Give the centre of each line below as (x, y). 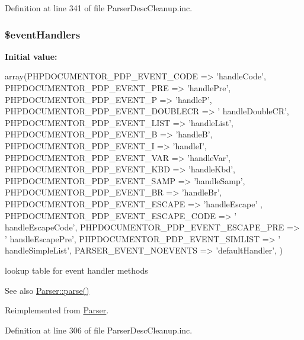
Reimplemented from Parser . (57, 310)
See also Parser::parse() (47, 290)
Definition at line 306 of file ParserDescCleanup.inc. (99, 330)
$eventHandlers (43, 34)
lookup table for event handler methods (76, 270)
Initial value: (31, 56)
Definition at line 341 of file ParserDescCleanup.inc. (99, 8)
